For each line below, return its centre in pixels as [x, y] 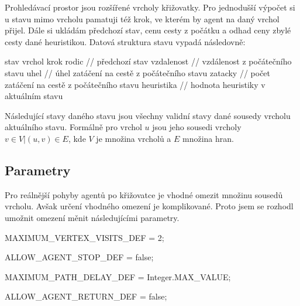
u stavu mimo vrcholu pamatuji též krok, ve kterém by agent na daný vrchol [142, 18]
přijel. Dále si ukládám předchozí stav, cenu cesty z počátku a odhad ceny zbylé [148, 30]
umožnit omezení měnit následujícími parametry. [92, 217]
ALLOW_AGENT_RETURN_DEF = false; [86, 296]
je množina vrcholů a [134, 138]
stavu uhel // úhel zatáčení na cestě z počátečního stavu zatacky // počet [138, 72]
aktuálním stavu [34, 96]
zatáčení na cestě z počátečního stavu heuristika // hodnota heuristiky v [135, 84]
